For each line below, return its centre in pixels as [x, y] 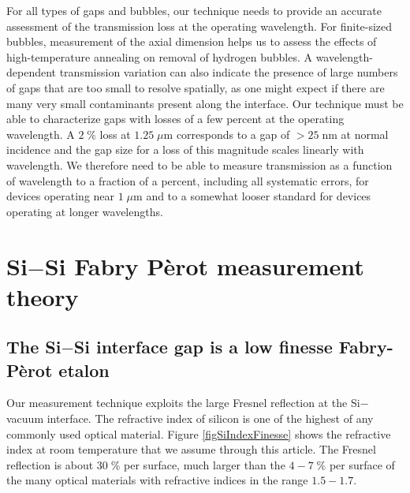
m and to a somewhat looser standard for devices [252, 196]
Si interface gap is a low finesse [203, 347]
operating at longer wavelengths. [85, 211]
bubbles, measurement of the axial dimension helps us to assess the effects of [192, 41]
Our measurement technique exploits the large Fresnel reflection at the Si [183, 403]
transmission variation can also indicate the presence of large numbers [229, 72]
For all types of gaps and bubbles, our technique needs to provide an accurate [194, 10]
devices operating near [61, 196]
